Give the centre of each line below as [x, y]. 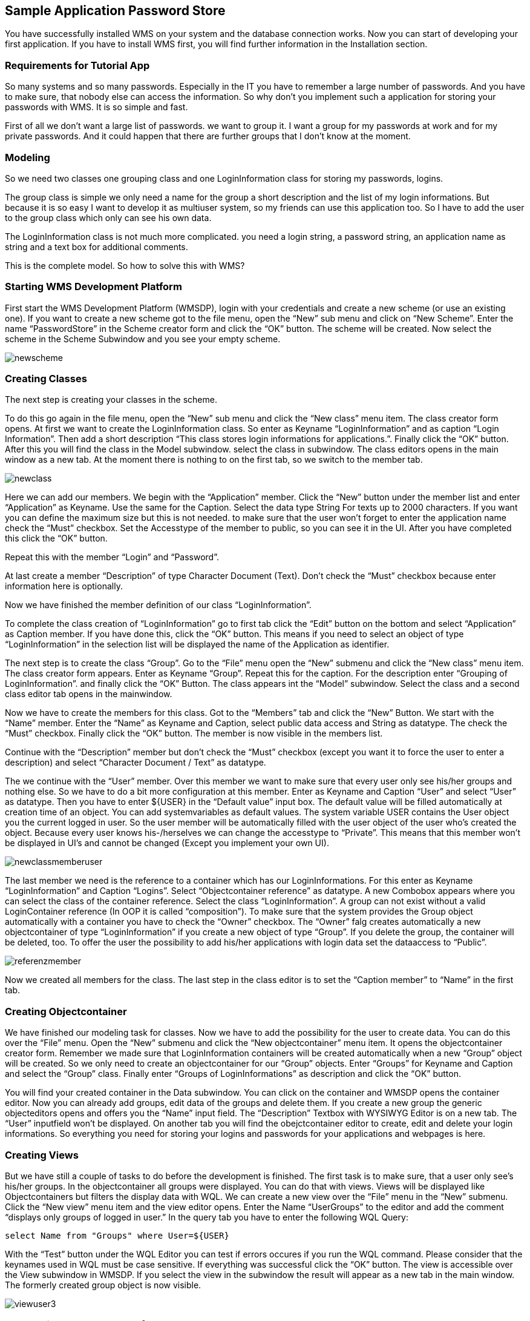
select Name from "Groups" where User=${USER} [117, 1235]
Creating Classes [46, 379]
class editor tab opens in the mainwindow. [89, 694]
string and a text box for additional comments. [97, 247]
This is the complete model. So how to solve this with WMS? [125, 265]
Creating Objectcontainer [66, 1011]
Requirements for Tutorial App [77, 65]
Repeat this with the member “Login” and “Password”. [112, 557]
